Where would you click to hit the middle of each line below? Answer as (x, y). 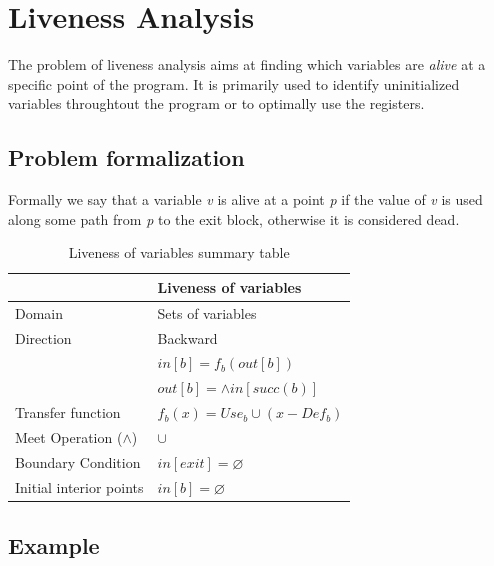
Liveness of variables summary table (179, 252)
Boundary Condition (78, 461)
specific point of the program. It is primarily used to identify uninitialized (234, 83)
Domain (39, 312)
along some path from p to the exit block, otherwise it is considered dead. (234, 218)
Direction (43, 337)
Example (54, 545)
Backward (187, 337)
